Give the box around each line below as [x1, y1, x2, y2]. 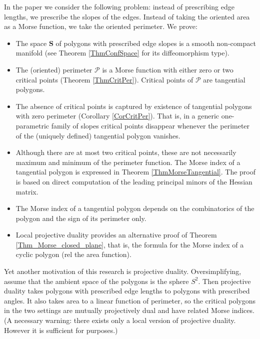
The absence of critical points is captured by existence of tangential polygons [15, 100, 252, 111]
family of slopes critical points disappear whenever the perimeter [51, 120, 250, 130]
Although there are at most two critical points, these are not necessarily [15, 147, 236, 157]
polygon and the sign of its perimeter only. [15, 212, 146, 223]
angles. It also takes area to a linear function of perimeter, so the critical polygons [4, 295, 256, 305]
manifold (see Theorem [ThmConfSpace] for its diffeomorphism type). [15, 47, 229, 58]
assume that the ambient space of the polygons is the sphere [4, 275, 189, 286]
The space [15, 37, 47, 48]
